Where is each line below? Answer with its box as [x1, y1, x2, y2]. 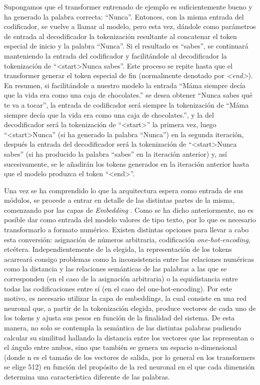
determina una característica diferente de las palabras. [4, 371, 170, 381]
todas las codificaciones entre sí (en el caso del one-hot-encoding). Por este [4, 283, 232, 293]
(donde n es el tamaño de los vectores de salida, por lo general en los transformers [4, 351, 255, 362]
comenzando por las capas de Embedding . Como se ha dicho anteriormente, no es [4, 204, 253, 215]
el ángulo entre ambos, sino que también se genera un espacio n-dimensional [4, 342, 237, 352]
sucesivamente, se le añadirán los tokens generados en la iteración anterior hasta [4, 158, 249, 169]
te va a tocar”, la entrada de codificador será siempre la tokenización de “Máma [4, 99, 249, 110]
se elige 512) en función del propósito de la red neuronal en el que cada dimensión [4, 361, 255, 372]
